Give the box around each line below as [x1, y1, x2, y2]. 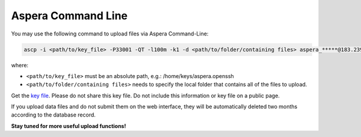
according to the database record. [11, 111, 96, 118]
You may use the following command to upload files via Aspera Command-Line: [11, 30, 209, 37]
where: [11, 61, 29, 68]
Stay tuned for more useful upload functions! [11, 122, 126, 129]
